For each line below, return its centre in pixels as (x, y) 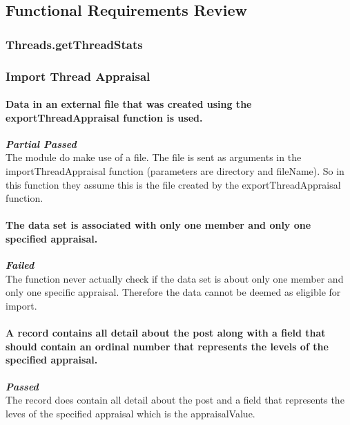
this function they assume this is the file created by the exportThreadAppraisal (173, 184)
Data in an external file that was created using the (129, 104)
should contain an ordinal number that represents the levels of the (167, 346)
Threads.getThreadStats (74, 44)
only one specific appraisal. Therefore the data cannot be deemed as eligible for (173, 292)
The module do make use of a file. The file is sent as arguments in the (154, 157)
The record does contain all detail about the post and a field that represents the (175, 400)
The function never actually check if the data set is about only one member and (175, 278)
